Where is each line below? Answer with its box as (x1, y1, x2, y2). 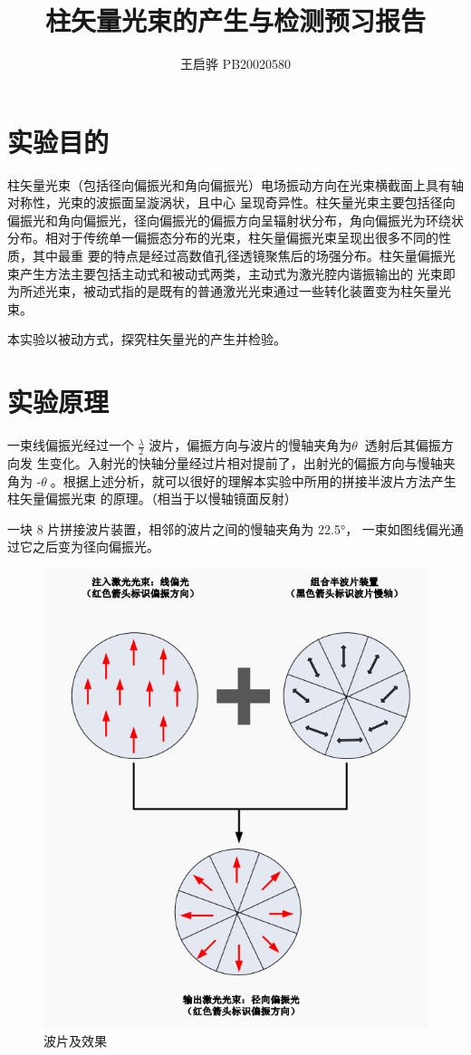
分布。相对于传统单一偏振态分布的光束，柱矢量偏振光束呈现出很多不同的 (7, 228, 438, 247)
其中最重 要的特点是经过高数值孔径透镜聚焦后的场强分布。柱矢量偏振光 (32, 246, 456, 265)
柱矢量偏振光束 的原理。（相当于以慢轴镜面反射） (7, 489, 297, 508)
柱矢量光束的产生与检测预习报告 (44, 2, 426, 39)
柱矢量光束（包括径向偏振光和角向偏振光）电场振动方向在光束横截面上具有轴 (7, 175, 464, 194)
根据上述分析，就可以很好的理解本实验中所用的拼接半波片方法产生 (62, 471, 457, 490)
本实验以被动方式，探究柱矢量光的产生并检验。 (7, 330, 286, 349)
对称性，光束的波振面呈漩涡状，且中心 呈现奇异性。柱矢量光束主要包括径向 (7, 193, 456, 212)
